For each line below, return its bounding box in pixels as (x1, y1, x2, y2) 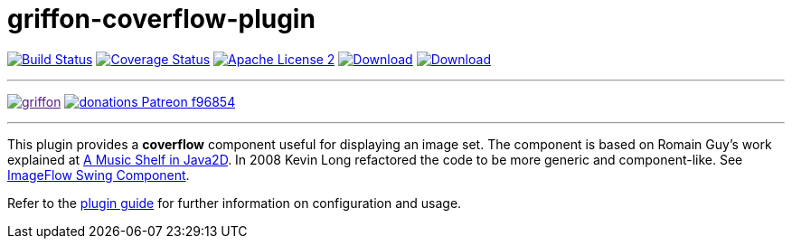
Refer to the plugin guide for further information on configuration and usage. (7, 194, 462, 211)
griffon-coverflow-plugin (7, 4, 316, 34)
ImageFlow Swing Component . (7, 166, 190, 183)
